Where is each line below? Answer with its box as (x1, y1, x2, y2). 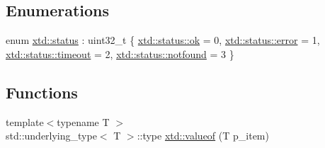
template (6, 114, 44, 129)
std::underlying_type (6, 128, 97, 143)
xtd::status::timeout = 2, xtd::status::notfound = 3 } (6, 46, 234, 61)
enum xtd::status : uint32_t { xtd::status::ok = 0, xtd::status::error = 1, (6, 33, 320, 47)
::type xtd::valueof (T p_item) (137, 128, 269, 143)
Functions (6, 81, 78, 103)
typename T (57, 114, 110, 129)
